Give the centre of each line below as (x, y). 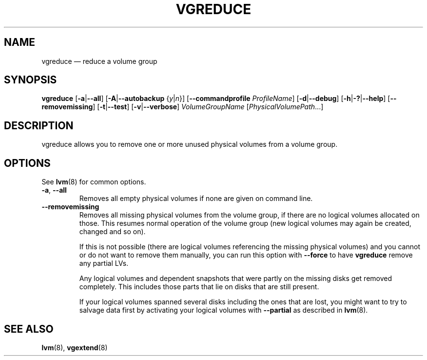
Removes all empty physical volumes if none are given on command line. (196, 199)
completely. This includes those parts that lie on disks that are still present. (199, 287)
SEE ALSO (29, 329)
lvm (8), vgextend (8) (75, 347)
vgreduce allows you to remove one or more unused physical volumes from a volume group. (190, 144)
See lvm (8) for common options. (94, 182)
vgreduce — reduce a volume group (99, 61)
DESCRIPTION (39, 125)
